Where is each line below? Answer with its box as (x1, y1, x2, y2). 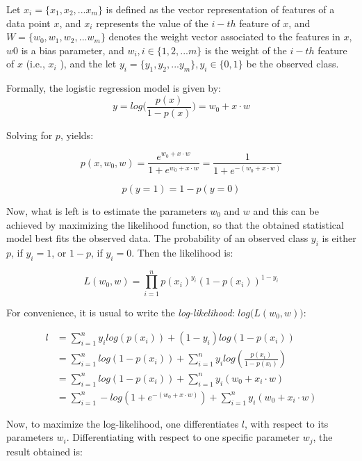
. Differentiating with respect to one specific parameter (66, 430, 300, 444)
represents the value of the (96, 15, 208, 30)
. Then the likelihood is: (131, 245, 233, 259)
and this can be (253, 203, 320, 218)
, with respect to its (245, 416, 329, 430)
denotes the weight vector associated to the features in (108, 29, 340, 44)
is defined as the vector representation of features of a (106, 2, 335, 16)
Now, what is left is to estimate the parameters (6, 203, 207, 218)
